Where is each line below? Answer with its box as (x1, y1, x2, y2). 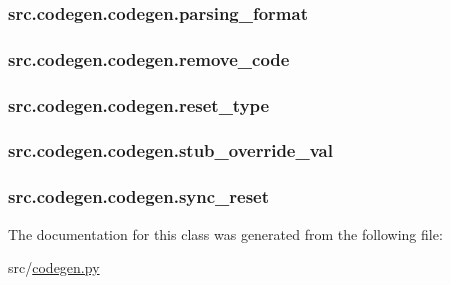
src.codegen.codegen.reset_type (8, 92, 270, 117)
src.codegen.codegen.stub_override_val (8, 138, 333, 163)
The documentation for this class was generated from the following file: (8, 223, 443, 244)
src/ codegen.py (8, 257, 100, 278)
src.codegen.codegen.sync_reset (8, 184, 270, 209)
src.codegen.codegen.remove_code (8, 46, 290, 71)
